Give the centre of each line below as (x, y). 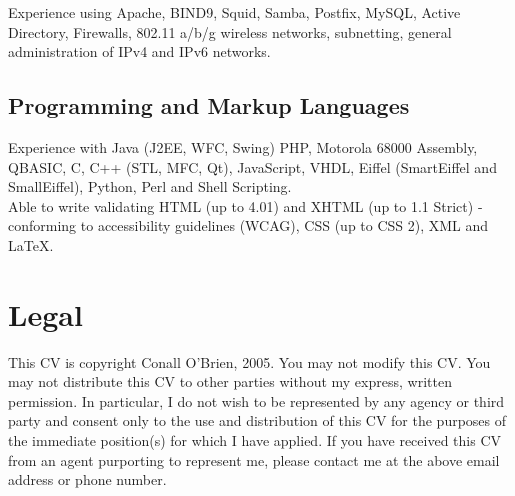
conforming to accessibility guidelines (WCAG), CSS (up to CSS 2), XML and (248, 225)
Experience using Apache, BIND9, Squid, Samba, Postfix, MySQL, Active (234, 12)
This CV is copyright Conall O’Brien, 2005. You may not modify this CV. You (249, 361)
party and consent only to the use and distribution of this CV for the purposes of (257, 420)
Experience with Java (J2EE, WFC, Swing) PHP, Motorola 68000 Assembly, (243, 146)
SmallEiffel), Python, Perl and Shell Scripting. (150, 186)
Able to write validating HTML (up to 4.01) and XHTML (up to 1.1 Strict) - (245, 205)
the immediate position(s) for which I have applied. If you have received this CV (255, 440)
